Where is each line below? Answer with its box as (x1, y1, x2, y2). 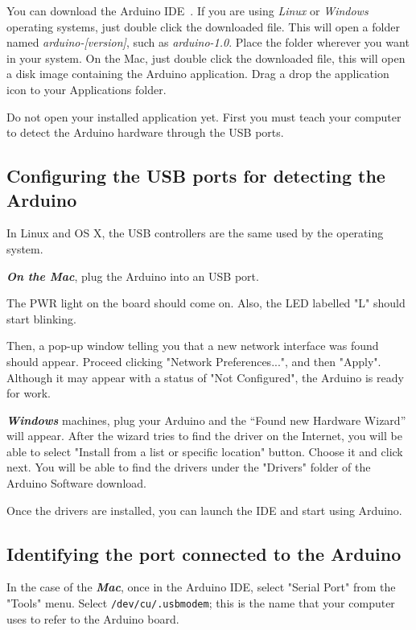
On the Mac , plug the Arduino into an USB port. (6, 267, 259, 284)
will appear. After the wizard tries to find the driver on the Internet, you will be (6, 427, 402, 444)
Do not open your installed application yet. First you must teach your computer (6, 108, 402, 125)
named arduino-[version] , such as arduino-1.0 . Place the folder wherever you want (6, 34, 410, 51)
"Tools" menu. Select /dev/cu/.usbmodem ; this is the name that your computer (6, 595, 395, 611)
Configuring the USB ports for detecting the (6, 163, 385, 188)
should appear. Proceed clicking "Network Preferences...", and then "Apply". (6, 352, 381, 369)
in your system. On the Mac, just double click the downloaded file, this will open (6, 49, 406, 66)
